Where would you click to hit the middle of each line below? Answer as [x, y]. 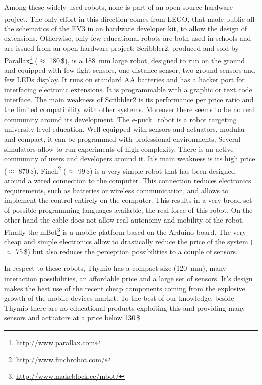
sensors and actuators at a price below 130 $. [73, 318]
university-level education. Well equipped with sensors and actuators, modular [125, 129]
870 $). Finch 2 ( [42, 170]
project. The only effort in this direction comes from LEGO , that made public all [129, 18]
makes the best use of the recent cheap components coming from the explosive [125, 288]
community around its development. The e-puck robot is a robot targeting [120, 119]
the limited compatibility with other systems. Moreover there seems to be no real [129, 109]
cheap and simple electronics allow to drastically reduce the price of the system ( [129, 241]
